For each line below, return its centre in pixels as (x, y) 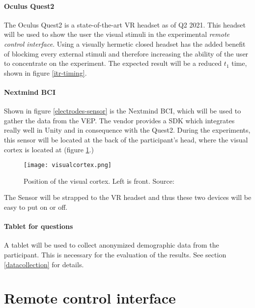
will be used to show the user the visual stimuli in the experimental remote (117, 34)
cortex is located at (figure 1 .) (49, 149)
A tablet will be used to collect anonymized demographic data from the (112, 245)
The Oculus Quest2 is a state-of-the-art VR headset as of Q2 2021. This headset (125, 24)
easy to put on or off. (36, 207)
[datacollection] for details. (44, 264)
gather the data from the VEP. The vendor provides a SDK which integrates (119, 120)
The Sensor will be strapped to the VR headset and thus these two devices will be (128, 197)
